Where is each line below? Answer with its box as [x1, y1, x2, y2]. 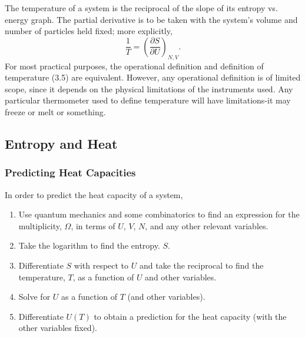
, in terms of [71, 219, 115, 232]
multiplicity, [18, 219, 62, 232]
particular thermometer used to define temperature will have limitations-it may [5, 94, 291, 106]
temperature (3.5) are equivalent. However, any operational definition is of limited [5, 71, 301, 83]
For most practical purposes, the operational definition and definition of [5, 59, 264, 72]
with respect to [74, 259, 129, 271]
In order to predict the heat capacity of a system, [5, 188, 183, 200]
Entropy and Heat [5, 134, 118, 152]
